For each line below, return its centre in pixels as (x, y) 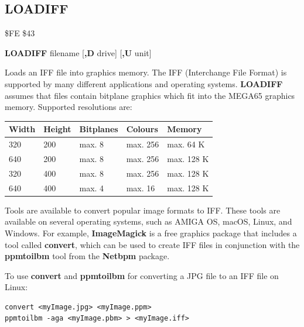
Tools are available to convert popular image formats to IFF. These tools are (143, 210)
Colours (142, 129)
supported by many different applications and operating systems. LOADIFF (144, 83)
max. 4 (92, 187)
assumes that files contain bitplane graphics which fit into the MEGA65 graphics (150, 95)
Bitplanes (99, 129)
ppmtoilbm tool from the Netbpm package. (87, 256)
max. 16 (141, 187)
